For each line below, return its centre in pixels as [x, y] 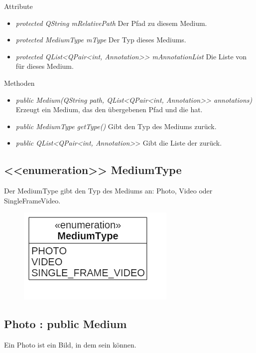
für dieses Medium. [45, 66]
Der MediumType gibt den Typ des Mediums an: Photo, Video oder [108, 191]
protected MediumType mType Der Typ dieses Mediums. [101, 40]
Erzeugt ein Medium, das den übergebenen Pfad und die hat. [109, 109]
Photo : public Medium [65, 324]
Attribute [18, 6]
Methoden [19, 83]
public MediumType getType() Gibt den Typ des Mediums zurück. [116, 126]
